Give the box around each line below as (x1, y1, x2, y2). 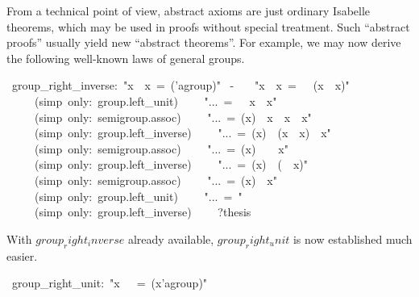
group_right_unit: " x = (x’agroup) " (11, 274, 208, 291)
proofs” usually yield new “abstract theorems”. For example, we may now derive (6, 34, 401, 51)
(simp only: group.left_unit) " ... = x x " (34, 92, 277, 109)
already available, (127, 230, 214, 247)
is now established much (292, 230, 413, 247)
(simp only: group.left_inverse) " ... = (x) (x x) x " (34, 124, 331, 141)
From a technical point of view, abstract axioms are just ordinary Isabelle (6, 2, 371, 19)
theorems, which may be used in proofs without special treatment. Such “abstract (6, 18, 410, 35)
